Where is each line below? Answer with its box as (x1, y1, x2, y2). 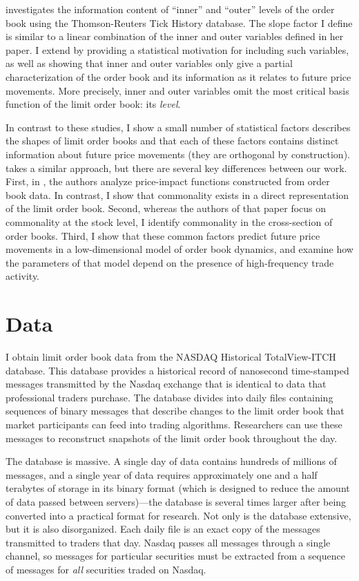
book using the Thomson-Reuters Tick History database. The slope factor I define (6, 15, 353, 30)
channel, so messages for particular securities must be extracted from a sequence (6, 549, 345, 563)
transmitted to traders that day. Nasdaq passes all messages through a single (6, 535, 331, 549)
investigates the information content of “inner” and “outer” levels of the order (6, 2, 335, 16)
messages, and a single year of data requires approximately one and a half (6, 467, 318, 482)
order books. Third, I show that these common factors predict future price (6, 228, 320, 242)
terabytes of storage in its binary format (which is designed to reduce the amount (6, 481, 350, 495)
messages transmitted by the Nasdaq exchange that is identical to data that (6, 377, 327, 391)
